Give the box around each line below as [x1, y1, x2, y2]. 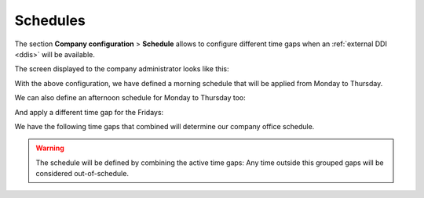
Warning [35, 143, 64, 153]
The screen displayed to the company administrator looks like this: [14, 64, 229, 74]
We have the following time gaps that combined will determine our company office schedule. [14, 121, 315, 131]
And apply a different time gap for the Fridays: [14, 107, 164, 117]
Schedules [14, 12, 86, 29]
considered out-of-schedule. [35, 169, 130, 178]
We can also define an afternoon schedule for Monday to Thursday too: [14, 93, 247, 103]
